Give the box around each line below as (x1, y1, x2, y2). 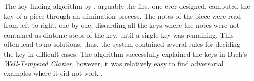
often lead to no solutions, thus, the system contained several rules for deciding (4, 39, 241, 49)
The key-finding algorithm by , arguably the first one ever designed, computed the (4, 1, 250, 11)
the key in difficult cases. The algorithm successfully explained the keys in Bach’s (4, 48, 247, 59)
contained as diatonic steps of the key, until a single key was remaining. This (4, 29, 233, 40)
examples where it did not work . (4, 68, 103, 78)
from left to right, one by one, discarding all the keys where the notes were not (4, 20, 240, 30)
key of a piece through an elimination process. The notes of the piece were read (4, 10, 241, 20)
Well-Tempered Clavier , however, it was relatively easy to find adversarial (4, 58, 224, 68)
